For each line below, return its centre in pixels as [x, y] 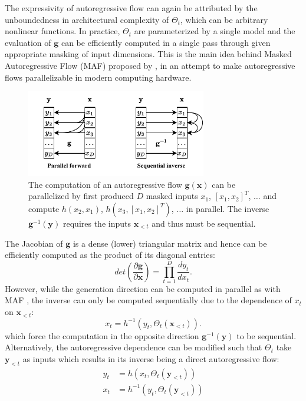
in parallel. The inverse [228, 208]
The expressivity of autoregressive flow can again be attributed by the [131, 8]
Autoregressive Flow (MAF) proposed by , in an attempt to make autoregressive [150, 65]
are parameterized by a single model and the [215, 31]
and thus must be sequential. [204, 223]
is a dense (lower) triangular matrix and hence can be [170, 243]
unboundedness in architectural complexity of [87, 19]
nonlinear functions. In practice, [62, 31]
